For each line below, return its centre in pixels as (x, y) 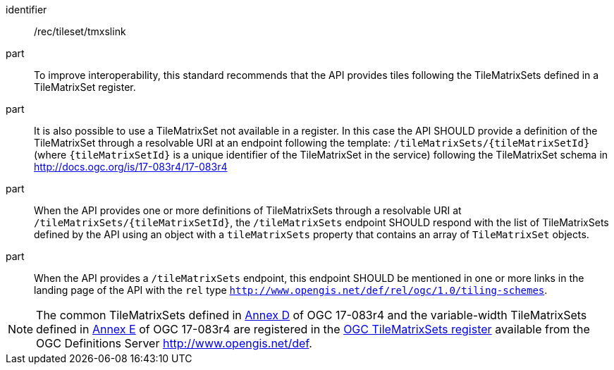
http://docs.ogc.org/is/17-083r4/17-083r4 (131, 167)
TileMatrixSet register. (85, 87)
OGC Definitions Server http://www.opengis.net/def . (174, 343)
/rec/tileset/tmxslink (80, 31)
